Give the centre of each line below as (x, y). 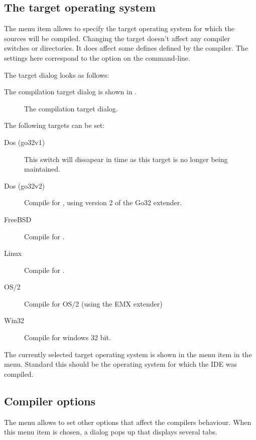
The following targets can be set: (54, 125)
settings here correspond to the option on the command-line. (97, 57)
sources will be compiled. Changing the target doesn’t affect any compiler (117, 38)
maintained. (42, 169)
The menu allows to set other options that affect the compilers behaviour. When (128, 422)
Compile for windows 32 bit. (68, 337)
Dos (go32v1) (25, 142)
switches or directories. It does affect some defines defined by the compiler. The (126, 48)
